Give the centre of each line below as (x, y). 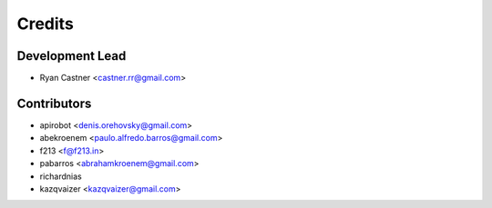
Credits (46, 24)
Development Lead (72, 56)
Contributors (54, 103)
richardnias (61, 176)
